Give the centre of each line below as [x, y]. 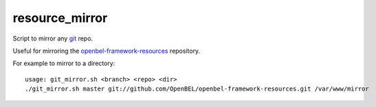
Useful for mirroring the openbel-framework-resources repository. [107, 51]
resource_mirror [60, 18]
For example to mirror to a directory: [64, 63]
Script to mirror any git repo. [53, 38]
